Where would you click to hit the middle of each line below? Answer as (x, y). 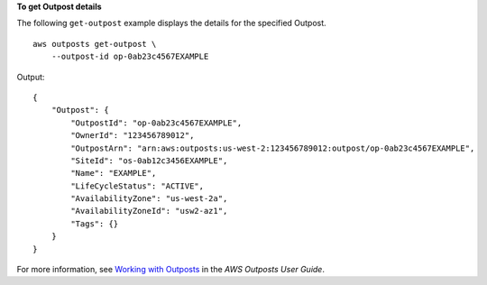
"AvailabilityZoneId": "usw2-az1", (149, 211)
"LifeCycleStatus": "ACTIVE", (138, 186)
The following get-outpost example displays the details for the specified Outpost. (171, 23)
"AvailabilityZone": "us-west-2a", (149, 199)
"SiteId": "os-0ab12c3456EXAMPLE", (149, 161)
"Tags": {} (95, 224)
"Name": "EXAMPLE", (114, 173)
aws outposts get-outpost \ (95, 44)
